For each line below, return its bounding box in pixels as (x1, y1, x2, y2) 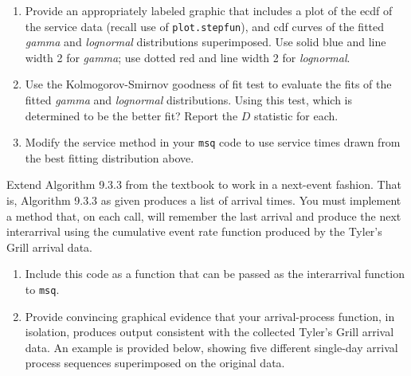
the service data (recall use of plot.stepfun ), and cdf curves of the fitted (25, 18, 385, 34)
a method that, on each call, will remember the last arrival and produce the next (6, 207, 401, 224)
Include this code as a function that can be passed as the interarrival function (25, 265, 405, 282)
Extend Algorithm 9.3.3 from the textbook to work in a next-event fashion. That (6, 176, 401, 193)
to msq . (25, 281, 60, 298)
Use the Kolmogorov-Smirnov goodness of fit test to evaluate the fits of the (25, 76, 392, 92)
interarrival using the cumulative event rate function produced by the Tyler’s (6, 223, 382, 240)
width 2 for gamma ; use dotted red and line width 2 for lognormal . (25, 49, 350, 65)
